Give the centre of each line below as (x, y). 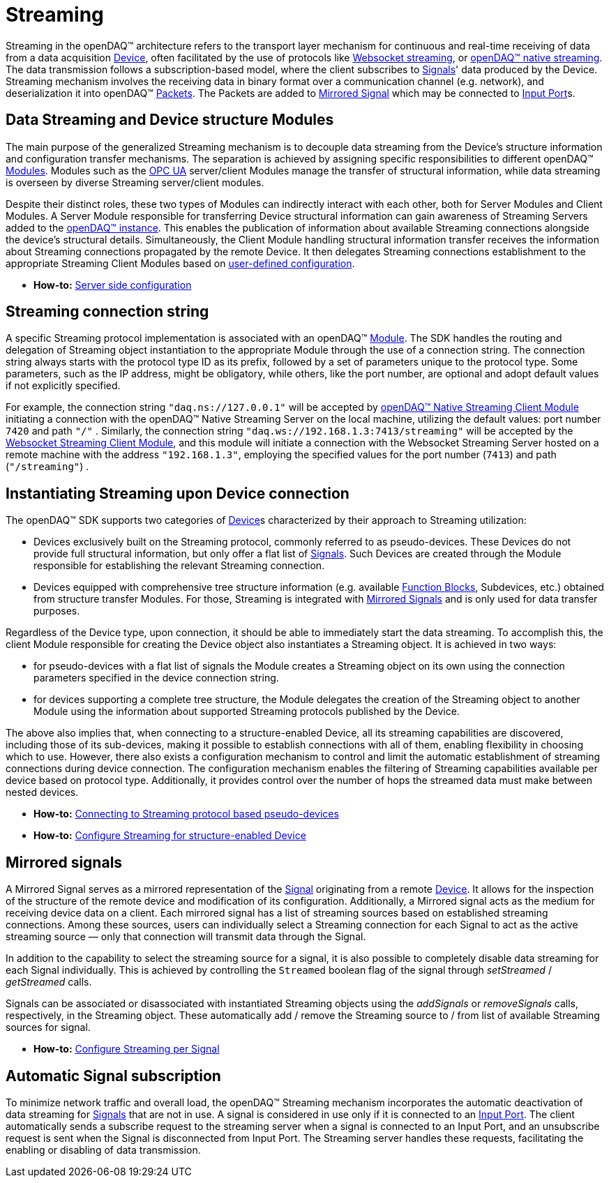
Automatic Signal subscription (113, 1076)
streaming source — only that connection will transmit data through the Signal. (186, 937)
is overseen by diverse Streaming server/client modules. (135, 182)
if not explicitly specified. (63, 386)
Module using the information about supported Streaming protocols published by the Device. (247, 711)
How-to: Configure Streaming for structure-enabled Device (170, 836)
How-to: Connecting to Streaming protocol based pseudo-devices (186, 814)
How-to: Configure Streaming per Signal (127, 1049)
